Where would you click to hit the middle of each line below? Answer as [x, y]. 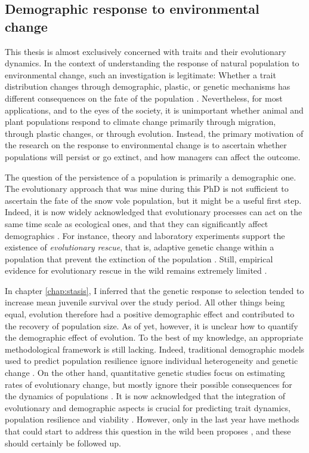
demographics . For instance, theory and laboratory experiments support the [145, 235]
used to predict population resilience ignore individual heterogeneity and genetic [152, 361]
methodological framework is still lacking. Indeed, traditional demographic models [155, 349]
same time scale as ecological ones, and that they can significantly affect [137, 223]
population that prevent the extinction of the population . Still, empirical [139, 258]
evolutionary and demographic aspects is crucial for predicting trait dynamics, [148, 407]
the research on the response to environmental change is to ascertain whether [146, 145]
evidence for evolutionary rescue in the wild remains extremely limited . [136, 270]
